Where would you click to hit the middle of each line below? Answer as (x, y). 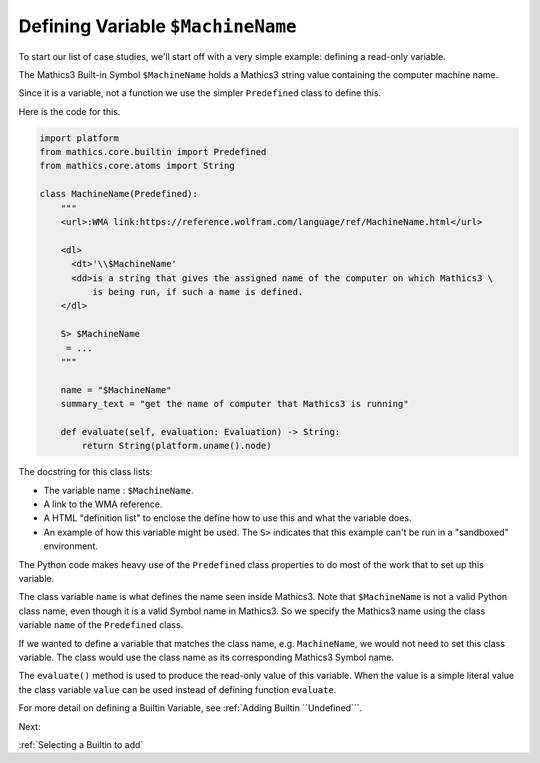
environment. (71, 546)
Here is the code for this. (69, 111)
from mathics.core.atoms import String (137, 166)
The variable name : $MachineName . (118, 490)
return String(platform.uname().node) (176, 446)
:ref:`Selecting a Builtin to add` (81, 744)
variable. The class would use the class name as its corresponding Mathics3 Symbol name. (206, 657)
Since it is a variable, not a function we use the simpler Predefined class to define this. (200, 93)
